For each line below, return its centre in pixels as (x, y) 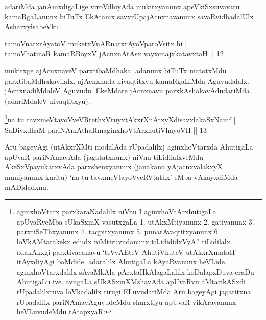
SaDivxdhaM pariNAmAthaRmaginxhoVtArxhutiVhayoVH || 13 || (109, 129)
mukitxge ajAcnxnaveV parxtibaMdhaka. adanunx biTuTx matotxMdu (116, 70)
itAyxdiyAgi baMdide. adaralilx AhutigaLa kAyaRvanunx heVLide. (122, 262)
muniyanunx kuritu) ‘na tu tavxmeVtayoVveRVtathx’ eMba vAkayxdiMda (121, 176)
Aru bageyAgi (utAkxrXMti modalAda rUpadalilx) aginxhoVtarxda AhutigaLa (129, 147)
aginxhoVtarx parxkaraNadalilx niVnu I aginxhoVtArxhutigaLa (116, 212)
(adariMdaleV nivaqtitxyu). (47, 100)
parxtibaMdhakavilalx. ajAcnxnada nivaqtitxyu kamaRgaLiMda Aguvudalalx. (127, 80)
